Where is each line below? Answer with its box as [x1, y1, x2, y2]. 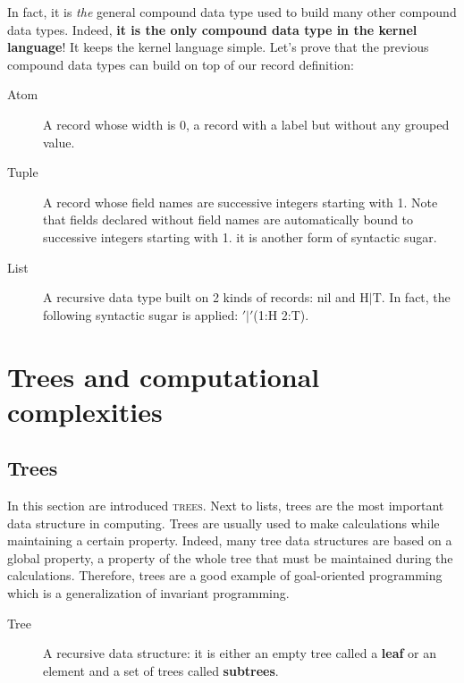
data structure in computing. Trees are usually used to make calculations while [7, 513, 440, 532]
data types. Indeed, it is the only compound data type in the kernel [7, 20, 418, 38]
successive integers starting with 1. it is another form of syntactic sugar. [43, 227, 437, 246]
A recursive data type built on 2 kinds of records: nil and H [43, 288, 369, 307]
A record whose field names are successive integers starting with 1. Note [43, 192, 438, 211]
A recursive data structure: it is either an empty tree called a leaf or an [43, 644, 437, 662]
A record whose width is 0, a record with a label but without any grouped [43, 114, 450, 133]
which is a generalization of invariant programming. [7, 584, 290, 603]
